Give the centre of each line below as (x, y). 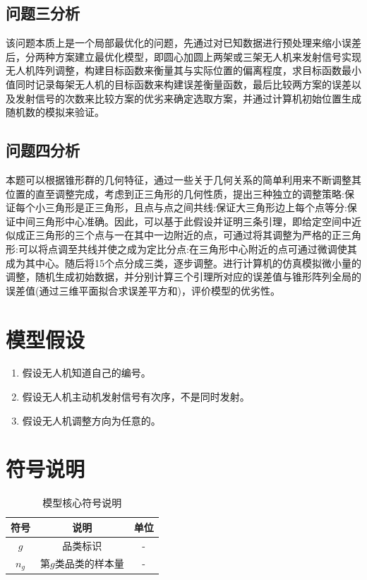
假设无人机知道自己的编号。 (86, 373)
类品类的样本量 (89, 563)
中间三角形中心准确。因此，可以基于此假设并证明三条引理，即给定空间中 (183, 221)
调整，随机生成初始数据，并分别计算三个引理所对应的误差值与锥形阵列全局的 (183, 277)
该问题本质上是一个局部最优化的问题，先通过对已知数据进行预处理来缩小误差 (183, 43)
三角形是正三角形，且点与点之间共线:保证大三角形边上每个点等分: (196, 207)
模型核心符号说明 (82, 503)
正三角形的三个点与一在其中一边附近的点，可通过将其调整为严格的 (178, 235)
